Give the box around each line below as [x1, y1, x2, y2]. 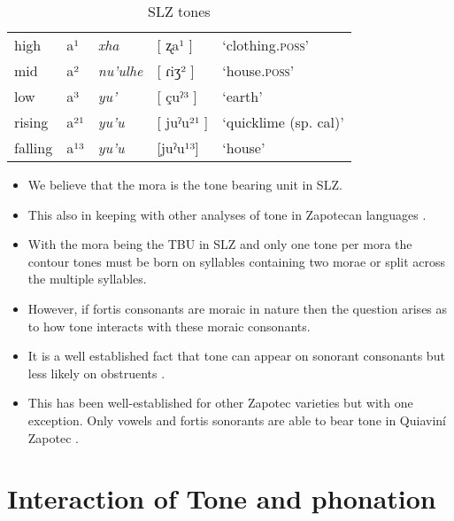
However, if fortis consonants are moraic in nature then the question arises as [27, 299, 448, 317]
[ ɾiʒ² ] [157, 60, 195, 81]
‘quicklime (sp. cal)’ [222, 112, 344, 132]
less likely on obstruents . [27, 363, 165, 382]
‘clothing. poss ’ [222, 35, 309, 55]
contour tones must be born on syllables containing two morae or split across [27, 252, 446, 270]
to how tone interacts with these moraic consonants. [27, 316, 311, 335]
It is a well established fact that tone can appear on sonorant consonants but [27, 346, 445, 365]
